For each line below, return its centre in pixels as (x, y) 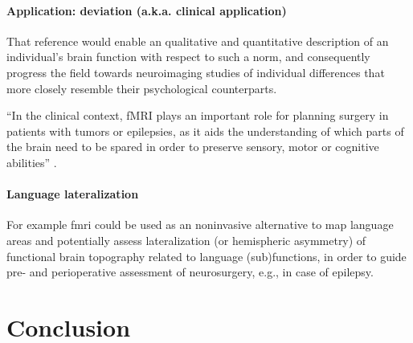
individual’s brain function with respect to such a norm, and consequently (188, 57)
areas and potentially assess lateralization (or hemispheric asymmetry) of (186, 240)
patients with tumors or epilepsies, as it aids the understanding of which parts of (205, 131)
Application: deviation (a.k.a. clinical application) (147, 10)
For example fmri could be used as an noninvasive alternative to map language (200, 225)
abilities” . (32, 162)
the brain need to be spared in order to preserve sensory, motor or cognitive (193, 147)
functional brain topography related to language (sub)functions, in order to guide (206, 256)
